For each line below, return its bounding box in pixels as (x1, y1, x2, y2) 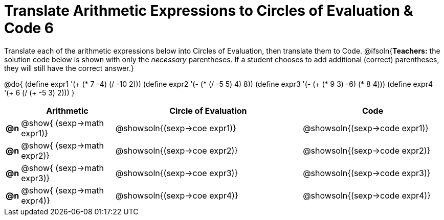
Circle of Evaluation (169, 105, 247, 116)
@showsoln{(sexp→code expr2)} (303, 145, 431, 156)
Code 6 (4, 19, 54, 37)
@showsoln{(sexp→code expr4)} (303, 190, 431, 201)
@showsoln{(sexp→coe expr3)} (115, 167, 238, 178)
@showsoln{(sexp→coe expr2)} (115, 145, 238, 156)
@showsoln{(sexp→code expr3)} (303, 167, 431, 178)
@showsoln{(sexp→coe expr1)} (115, 123, 236, 133)
